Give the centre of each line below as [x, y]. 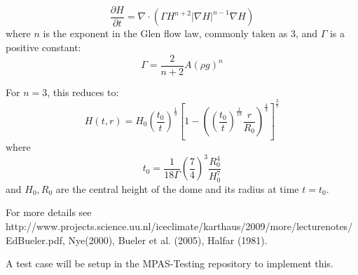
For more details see [49, 212]
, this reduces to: [83, 92]
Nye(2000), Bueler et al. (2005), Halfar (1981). [168, 240]
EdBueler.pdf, [35, 240]
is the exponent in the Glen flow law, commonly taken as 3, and [180, 33]
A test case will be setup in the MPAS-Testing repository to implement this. [170, 263]
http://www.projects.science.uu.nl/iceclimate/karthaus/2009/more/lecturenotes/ [179, 226]
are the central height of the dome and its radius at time [177, 188]
